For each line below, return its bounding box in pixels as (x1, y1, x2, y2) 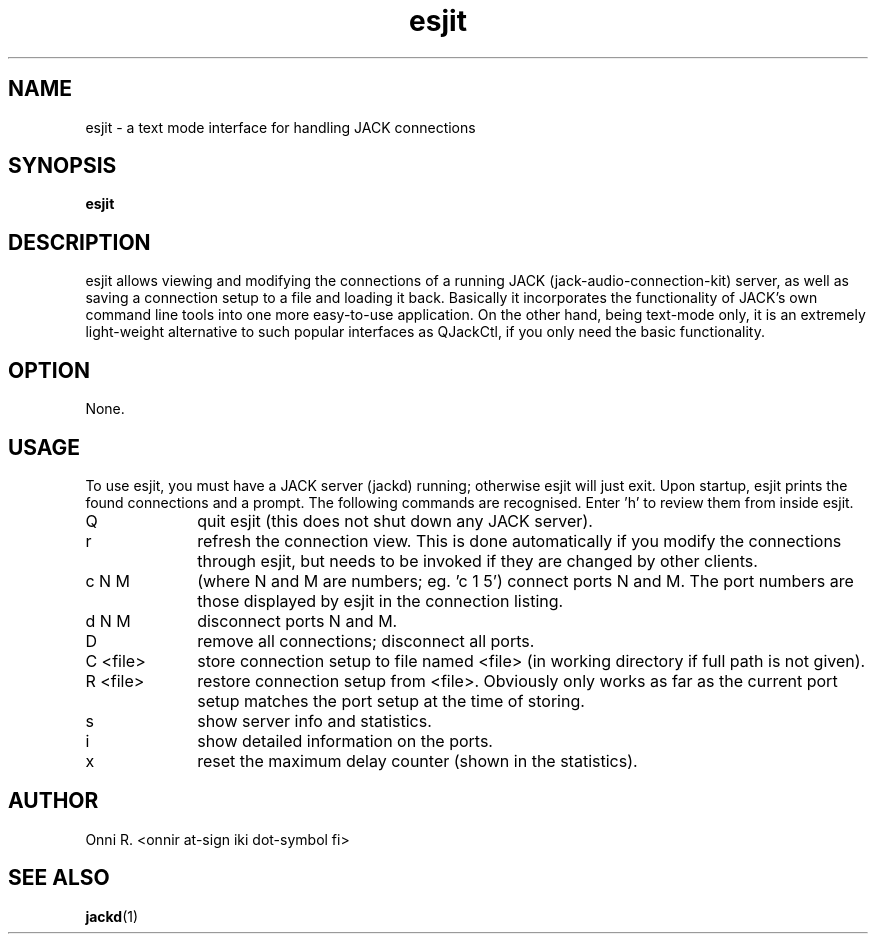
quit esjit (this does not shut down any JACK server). (197, 510, 593, 531)
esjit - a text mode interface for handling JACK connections (85, 118, 476, 136)
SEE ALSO (8, 865, 110, 891)
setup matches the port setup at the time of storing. (197, 690, 585, 711)
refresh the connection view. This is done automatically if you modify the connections (197, 530, 842, 551)
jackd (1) (85, 907, 139, 925)
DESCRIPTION (8, 229, 151, 255)
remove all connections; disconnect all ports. (197, 630, 535, 651)
